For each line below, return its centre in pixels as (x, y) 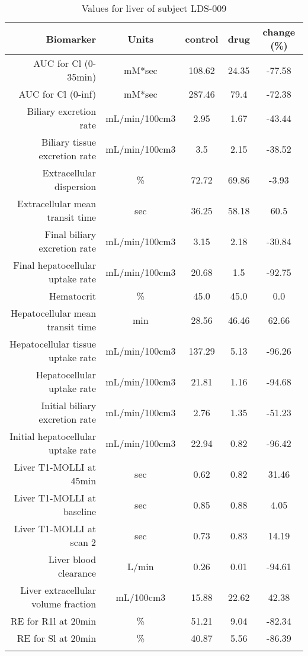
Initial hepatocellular (53, 436)
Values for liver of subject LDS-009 (154, 8)
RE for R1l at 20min (53, 621)
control (202, 38)
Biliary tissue (69, 142)
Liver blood (72, 559)
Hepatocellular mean (54, 313)
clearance (77, 573)
